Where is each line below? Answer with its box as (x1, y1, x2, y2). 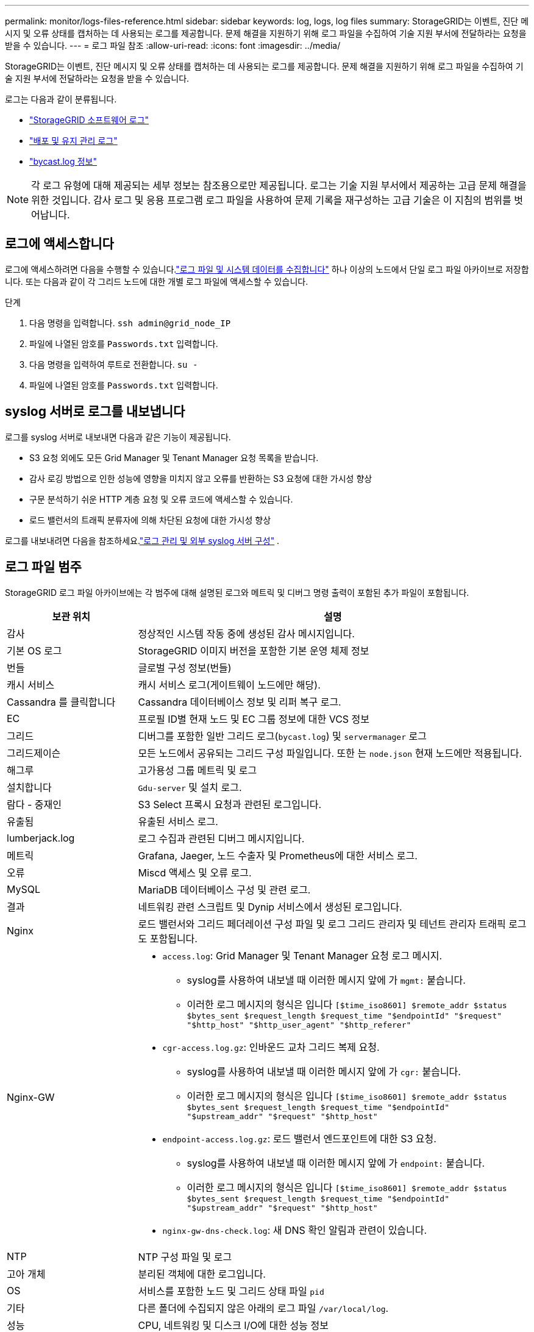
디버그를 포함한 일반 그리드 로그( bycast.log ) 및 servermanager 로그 (138, 729, 427, 742)
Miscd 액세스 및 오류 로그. (138, 866, 252, 879)
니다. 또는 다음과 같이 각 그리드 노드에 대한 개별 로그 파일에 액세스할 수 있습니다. (5, 276, 308, 287)
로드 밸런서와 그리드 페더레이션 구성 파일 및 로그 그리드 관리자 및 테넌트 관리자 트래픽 (138, 917, 506, 930)
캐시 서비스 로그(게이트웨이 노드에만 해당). (138, 678, 321, 691)
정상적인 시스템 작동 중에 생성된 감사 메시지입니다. (138, 627, 355, 640)
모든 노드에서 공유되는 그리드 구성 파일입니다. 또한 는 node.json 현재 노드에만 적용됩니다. (138, 747, 522, 759)
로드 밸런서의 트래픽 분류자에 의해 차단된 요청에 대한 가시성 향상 (29, 514, 271, 525)
